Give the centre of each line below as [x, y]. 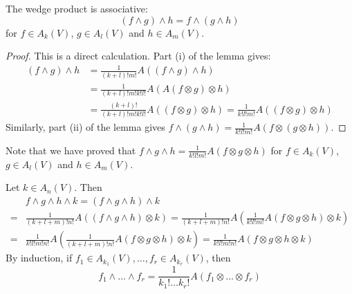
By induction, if [39, 258]
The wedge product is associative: [77, 8]
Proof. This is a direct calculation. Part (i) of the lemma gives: [138, 56]
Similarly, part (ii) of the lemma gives [85, 127]
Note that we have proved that [71, 150]
